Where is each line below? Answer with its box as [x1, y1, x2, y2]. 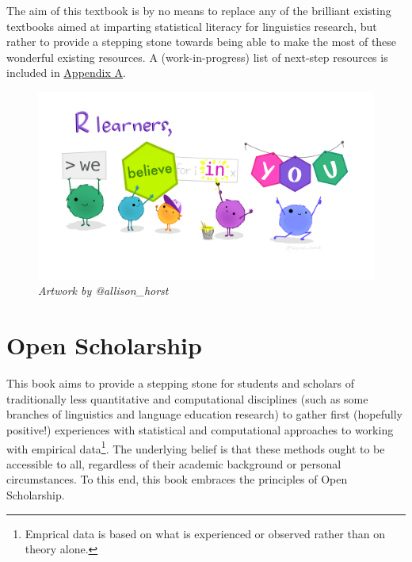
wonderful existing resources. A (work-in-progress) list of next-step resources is [6, 48, 388, 65]
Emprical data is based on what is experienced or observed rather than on [25, 525, 385, 541]
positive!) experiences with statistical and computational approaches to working [6, 421, 394, 438]
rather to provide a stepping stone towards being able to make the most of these [6, 33, 397, 50]
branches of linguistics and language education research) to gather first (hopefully [6, 406, 402, 422]
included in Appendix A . [6, 64, 126, 81]
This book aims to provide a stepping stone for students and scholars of [6, 375, 355, 392]
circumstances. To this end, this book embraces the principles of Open [6, 471, 348, 487]
